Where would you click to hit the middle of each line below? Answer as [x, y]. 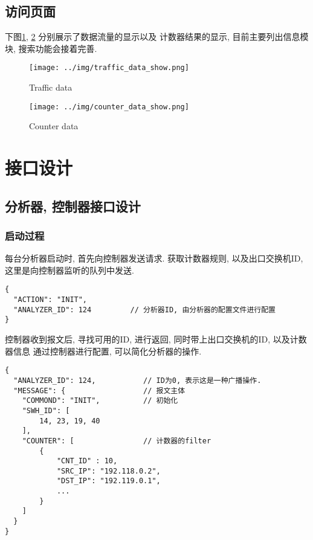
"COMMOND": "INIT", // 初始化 [100, 401]
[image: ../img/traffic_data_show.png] [109, 68]
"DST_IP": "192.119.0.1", [108, 481]
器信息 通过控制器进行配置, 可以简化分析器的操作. [103, 351]
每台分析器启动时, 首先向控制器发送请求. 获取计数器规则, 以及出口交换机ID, [154, 258]
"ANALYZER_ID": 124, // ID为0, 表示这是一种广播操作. [137, 380]
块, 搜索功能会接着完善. [51, 48]
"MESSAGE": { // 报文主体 [99, 391]
